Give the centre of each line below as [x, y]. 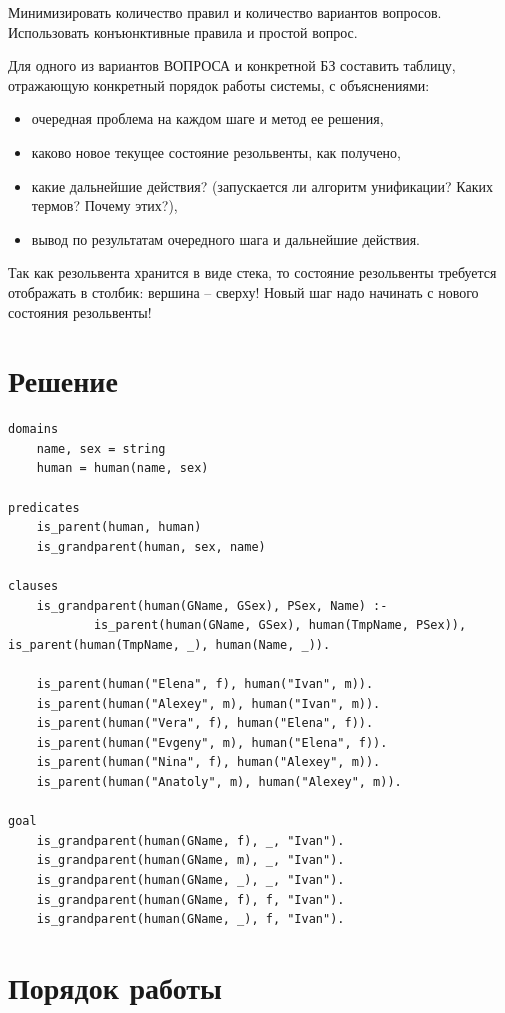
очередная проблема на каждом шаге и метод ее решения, [207, 118]
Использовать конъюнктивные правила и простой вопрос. [183, 31]
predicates [44, 507]
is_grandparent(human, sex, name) [151, 546]
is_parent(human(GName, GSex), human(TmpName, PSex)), [280, 625]
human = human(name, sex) [122, 468]
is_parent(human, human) [119, 527]
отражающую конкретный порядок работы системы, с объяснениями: [219, 84]
